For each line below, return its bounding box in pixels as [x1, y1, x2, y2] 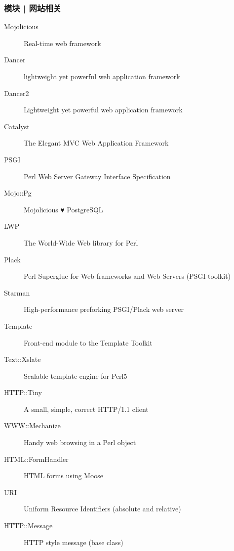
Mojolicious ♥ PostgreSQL [24, 204, 103, 214]
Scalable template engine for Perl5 [24, 370, 127, 381]
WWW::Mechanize [4, 420, 61, 431]
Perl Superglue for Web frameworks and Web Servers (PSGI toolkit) [24, 271, 231, 281]
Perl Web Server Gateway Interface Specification [24, 171, 171, 181]
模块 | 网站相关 [4, 1, 61, 14]
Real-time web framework [24, 38, 101, 48]
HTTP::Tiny [4, 387, 42, 398]
